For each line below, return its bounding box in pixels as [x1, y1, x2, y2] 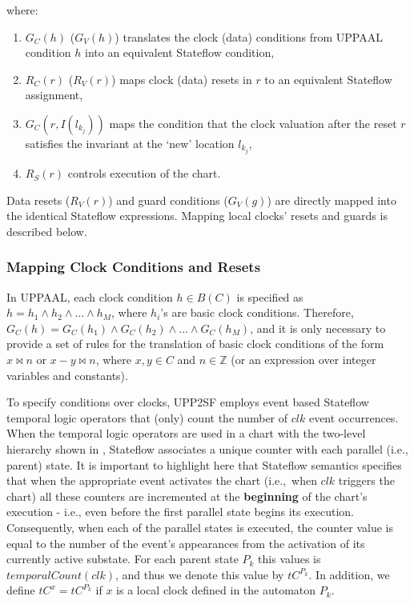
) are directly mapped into [267, 191, 396, 208]
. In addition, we [308, 566, 390, 582]
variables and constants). [6, 366, 128, 383]
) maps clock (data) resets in [111, 70, 252, 87]
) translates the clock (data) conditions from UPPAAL [115, 28, 383, 45]
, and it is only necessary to [250, 319, 386, 336]
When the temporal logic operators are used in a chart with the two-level [6, 425, 366, 442]
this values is [258, 550, 321, 567]
